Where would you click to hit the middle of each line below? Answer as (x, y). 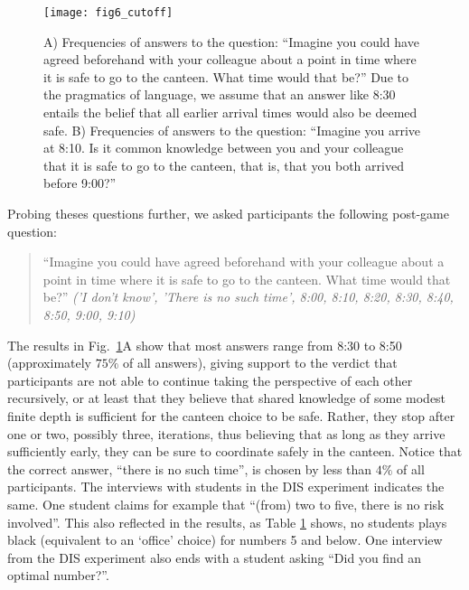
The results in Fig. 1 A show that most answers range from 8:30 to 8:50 (205, 345)
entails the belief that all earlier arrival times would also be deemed (230, 112)
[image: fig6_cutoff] (108, 13)
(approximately (50, 363)
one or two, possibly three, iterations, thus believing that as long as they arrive (226, 433)
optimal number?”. (58, 575)
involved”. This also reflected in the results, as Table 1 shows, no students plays (227, 522)
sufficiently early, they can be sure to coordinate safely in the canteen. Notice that (235, 451)
